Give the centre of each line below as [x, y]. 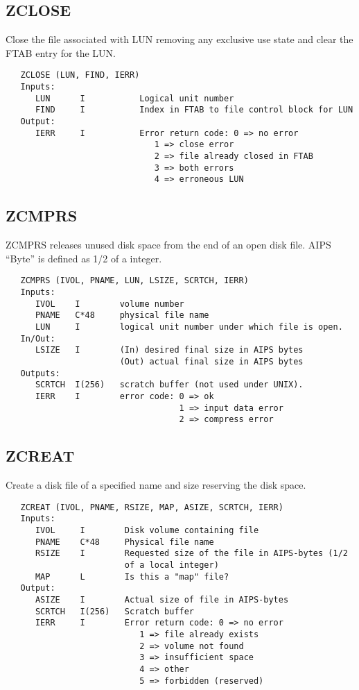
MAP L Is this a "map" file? [132, 577]
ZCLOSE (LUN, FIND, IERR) [80, 75]
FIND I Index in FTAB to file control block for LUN [194, 110]
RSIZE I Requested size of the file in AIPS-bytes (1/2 [191, 554]
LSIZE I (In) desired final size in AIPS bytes [169, 350]
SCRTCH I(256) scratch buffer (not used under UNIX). [169, 385]
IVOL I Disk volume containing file [147, 530]
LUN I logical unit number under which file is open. [189, 327]
